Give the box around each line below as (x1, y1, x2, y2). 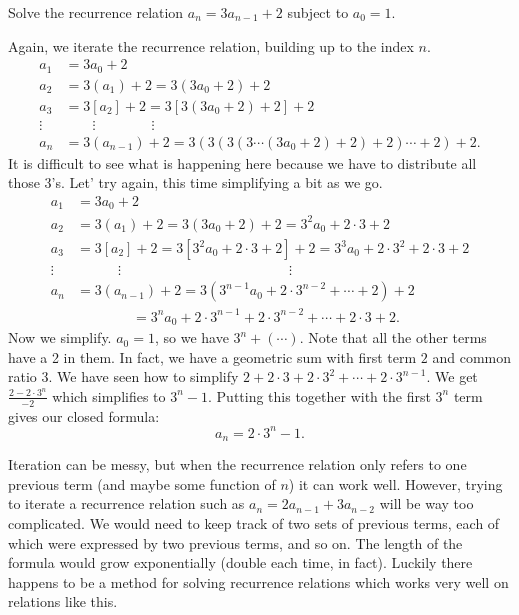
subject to (287, 2, 349, 22)
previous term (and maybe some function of (8, 473, 276, 494)
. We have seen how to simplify (48, 366, 239, 387)
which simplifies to (52, 385, 166, 406)
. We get (426, 366, 478, 387)
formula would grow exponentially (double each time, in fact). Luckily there (8, 552, 473, 573)
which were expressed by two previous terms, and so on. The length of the (8, 532, 463, 553)
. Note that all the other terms (299, 327, 487, 348)
